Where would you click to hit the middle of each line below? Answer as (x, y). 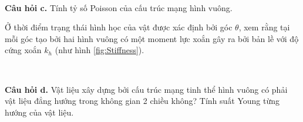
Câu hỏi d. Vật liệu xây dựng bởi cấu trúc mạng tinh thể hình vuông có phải (146, 89)
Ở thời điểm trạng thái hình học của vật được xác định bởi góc (119, 27)
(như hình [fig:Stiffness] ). (100, 50)
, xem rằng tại (264, 27)
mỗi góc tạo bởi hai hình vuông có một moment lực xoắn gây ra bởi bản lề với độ (152, 38)
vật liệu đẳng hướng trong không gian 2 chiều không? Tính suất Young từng (142, 101)
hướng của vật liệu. (39, 112)
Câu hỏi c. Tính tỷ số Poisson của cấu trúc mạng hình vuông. (119, 7)
